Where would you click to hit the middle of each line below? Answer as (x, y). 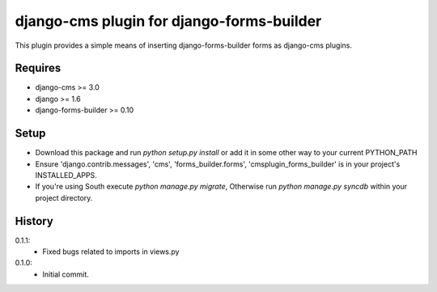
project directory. (64, 197)
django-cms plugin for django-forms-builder (168, 21)
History (34, 221)
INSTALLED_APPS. (66, 175)
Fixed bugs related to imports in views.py (111, 252)
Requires (38, 68)
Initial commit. (66, 274)
